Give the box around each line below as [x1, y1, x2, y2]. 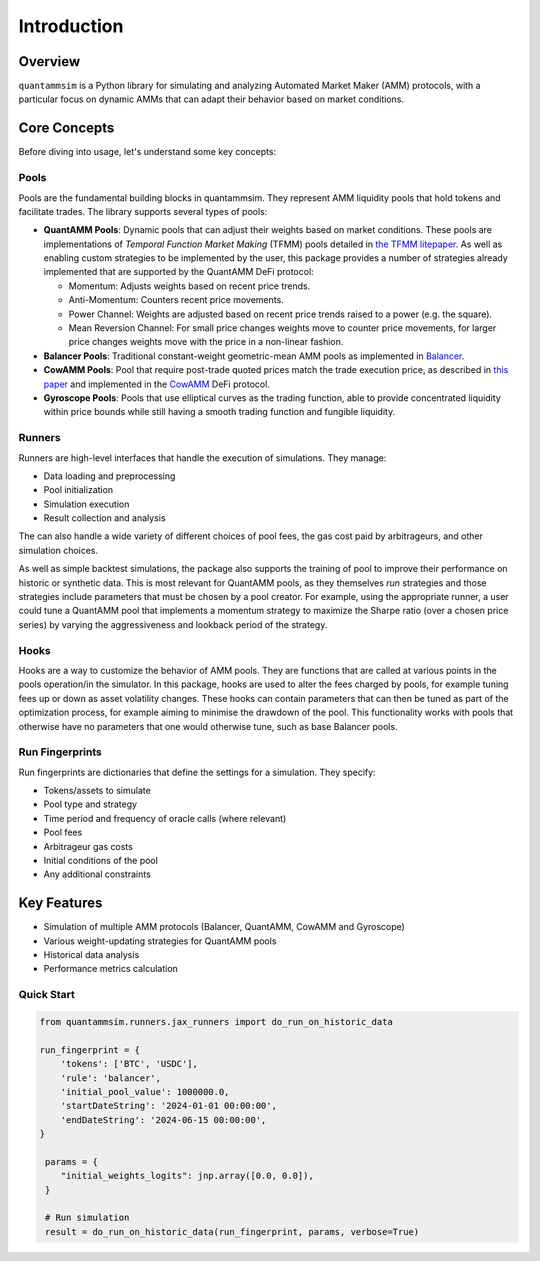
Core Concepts [18, 120, 115, 137]
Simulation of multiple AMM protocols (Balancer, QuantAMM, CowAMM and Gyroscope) [43, 921, 405, 933]
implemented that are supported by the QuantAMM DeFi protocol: [43, 266, 314, 278]
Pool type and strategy [43, 798, 138, 810]
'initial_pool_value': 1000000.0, [60, 1086, 230, 1097]
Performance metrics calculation [43, 963, 179, 975]
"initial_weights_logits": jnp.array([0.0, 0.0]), [60, 1170, 314, 1182]
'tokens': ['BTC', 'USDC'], [60, 1058, 199, 1070]
